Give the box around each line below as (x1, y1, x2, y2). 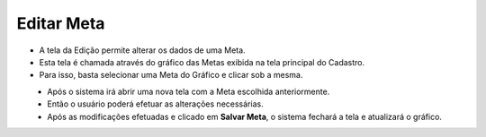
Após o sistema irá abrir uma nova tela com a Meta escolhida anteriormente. (47, 86, 330, 97)
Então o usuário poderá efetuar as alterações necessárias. (47, 98, 265, 109)
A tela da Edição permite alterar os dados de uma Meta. (39, 45, 247, 56)
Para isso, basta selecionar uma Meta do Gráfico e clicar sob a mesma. (39, 70, 303, 81)
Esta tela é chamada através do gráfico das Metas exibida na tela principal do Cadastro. (39, 56, 365, 67)
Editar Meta (16, 13, 105, 33)
